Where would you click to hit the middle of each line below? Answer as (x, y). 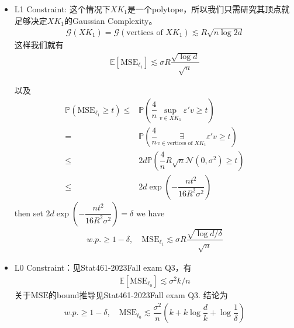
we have (150, 213)
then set (29, 213)
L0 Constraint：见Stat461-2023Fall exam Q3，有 (103, 267)
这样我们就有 (39, 44)
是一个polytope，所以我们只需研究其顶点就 (209, 9)
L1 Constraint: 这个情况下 (62, 9)
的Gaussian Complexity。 (110, 20)
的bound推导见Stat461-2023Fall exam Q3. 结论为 (138, 294)
